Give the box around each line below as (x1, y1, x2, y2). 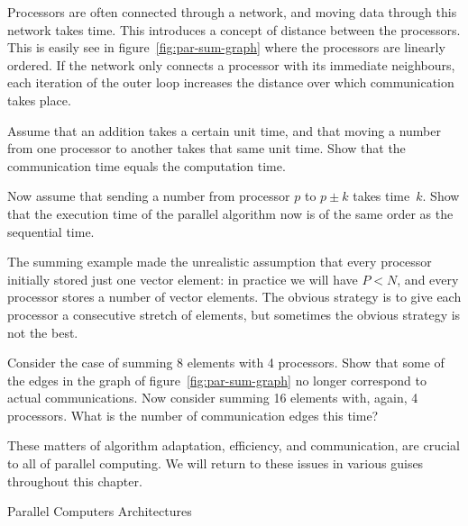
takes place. (7, 90, 71, 109)
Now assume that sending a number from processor (7, 186, 290, 205)
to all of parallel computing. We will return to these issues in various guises (7, 454, 424, 473)
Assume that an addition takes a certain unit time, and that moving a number (7, 121, 441, 140)
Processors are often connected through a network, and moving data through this (7, 3, 457, 21)
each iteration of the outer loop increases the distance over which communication (7, 73, 454, 92)
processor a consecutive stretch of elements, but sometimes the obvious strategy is (7, 304, 461, 323)
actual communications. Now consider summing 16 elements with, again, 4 (7, 388, 418, 407)
